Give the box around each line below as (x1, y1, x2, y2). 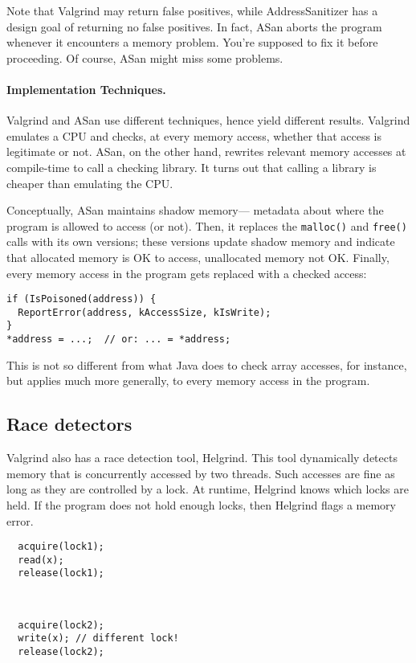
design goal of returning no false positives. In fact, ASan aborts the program (6, 18, 382, 35)
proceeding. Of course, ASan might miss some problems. (6, 49, 283, 66)
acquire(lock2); (18, 619, 104, 631)
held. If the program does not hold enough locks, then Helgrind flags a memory (6, 496, 396, 513)
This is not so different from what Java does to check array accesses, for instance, (6, 356, 407, 373)
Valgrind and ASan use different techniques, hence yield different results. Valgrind (6, 112, 410, 129)
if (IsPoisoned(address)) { (6, 293, 157, 305)
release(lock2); (18, 646, 104, 658)
